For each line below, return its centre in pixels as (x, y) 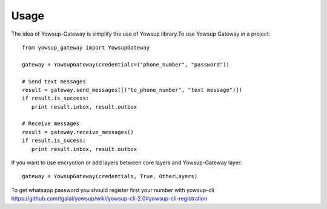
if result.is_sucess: (54, 141)
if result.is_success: (56, 98)
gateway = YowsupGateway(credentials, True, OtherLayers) (110, 176)
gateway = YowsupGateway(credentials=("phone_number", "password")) (126, 64)
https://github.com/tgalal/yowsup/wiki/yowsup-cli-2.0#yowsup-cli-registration (109, 199)
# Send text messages (54, 81)
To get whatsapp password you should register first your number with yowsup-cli (113, 190)
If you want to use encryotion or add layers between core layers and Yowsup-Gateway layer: (127, 162)
